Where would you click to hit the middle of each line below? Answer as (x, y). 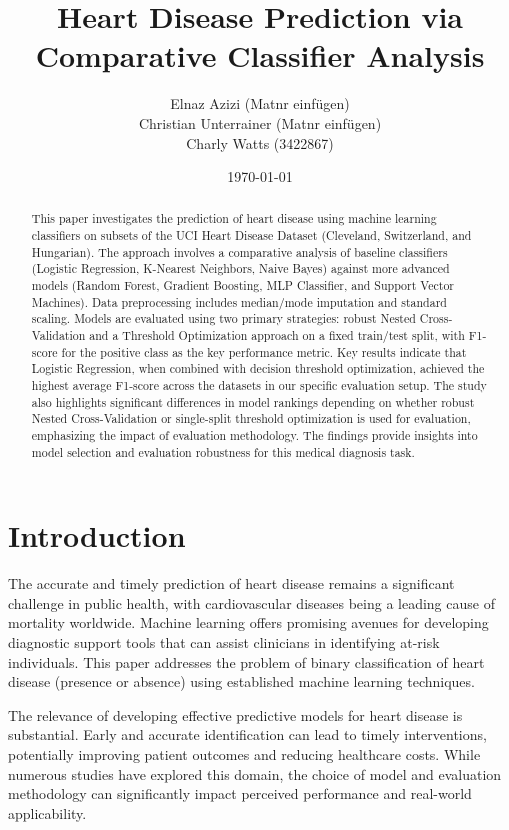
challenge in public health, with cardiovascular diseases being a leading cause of (251, 602)
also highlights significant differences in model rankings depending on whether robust (253, 401)
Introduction (97, 535)
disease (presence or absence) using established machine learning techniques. (241, 681)
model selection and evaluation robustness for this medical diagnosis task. (223, 451)
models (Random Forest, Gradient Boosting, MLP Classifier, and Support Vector (243, 285)
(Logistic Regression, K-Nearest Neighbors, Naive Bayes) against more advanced (240, 268)
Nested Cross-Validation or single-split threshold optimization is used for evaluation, (251, 418)
